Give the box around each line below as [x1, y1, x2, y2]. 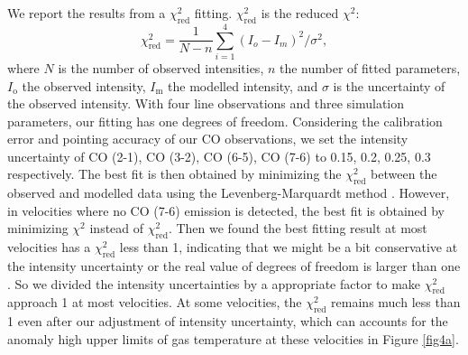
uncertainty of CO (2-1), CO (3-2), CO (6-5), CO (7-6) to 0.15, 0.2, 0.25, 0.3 [7, 146, 431, 165]
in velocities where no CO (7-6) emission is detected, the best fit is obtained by [7, 201, 445, 220]
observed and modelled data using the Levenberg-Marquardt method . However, [7, 183, 450, 202]
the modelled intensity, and [168, 76, 318, 95]
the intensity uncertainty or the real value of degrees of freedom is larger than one [7, 257, 461, 276]
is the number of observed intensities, [58, 58, 264, 77]
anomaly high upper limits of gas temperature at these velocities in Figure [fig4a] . [7, 329, 459, 348]
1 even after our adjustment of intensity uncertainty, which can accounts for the [7, 312, 448, 331]
